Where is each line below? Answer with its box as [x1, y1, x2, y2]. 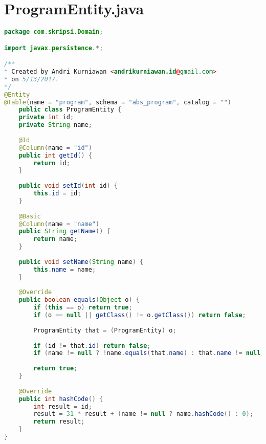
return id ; [33, 159, 70, 167]
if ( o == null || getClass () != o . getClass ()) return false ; [33, 312, 246, 319]
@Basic [18, 212, 41, 220]
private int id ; [18, 114, 74, 121]
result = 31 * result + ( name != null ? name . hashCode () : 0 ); [33, 410, 254, 418]
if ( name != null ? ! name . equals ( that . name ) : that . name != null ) [33, 349, 264, 357]
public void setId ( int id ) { [18, 182, 118, 190]
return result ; [33, 418, 85, 426]
